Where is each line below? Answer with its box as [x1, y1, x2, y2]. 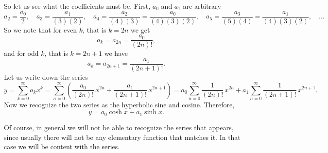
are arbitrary [183, 1, 221, 11]
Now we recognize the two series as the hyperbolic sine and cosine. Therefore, [4, 99, 235, 109]
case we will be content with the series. [4, 141, 120, 152]
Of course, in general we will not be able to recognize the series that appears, [4, 122, 234, 132]
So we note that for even [4, 24, 77, 34]
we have [104, 48, 128, 58]
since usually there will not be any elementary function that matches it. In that [4, 132, 241, 142]
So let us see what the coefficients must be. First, [4, 1, 151, 11]
